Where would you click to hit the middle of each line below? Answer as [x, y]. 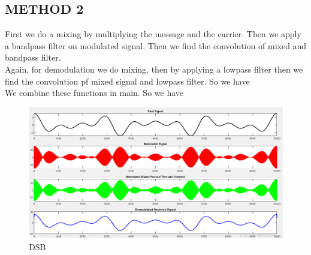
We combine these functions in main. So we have [94, 93]
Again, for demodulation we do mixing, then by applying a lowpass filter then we [154, 69]
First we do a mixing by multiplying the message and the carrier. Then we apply [153, 34]
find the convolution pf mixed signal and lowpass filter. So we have [127, 81]
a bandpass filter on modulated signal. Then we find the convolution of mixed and [156, 45]
